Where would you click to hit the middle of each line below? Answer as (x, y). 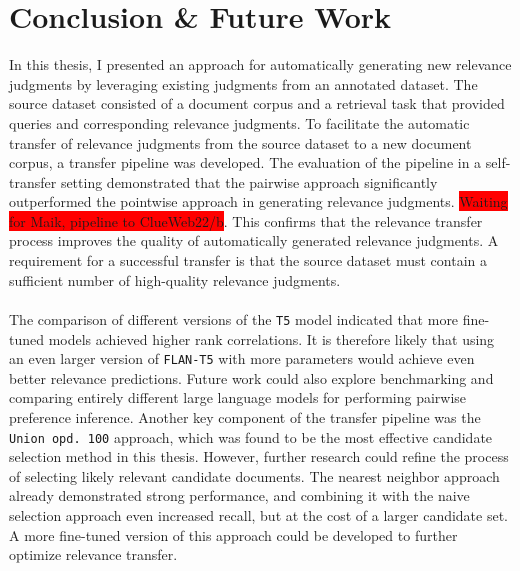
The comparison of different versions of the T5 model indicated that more (234, 318)
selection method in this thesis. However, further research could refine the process (259, 456)
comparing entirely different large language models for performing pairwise (238, 397)
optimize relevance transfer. (93, 554)
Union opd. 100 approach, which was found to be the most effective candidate (251, 436)
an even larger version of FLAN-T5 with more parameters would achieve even (242, 358)
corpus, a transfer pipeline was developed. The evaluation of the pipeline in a (245, 162)
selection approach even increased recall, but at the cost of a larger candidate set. (259, 514)
